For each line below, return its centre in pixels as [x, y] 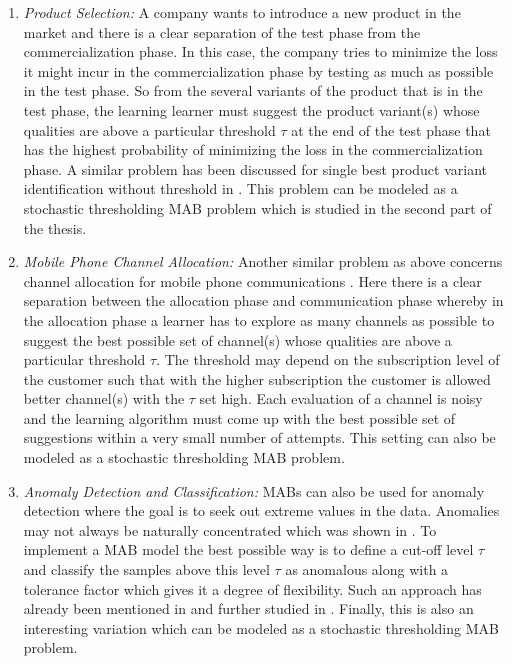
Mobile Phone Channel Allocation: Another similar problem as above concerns [263, 261]
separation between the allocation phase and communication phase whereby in [263, 300]
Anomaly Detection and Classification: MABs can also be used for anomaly [254, 490]
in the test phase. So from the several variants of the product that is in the [253, 90]
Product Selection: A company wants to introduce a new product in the [242, 12]
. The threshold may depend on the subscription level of [328, 359]
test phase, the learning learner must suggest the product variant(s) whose [251, 109]
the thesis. [55, 227]
